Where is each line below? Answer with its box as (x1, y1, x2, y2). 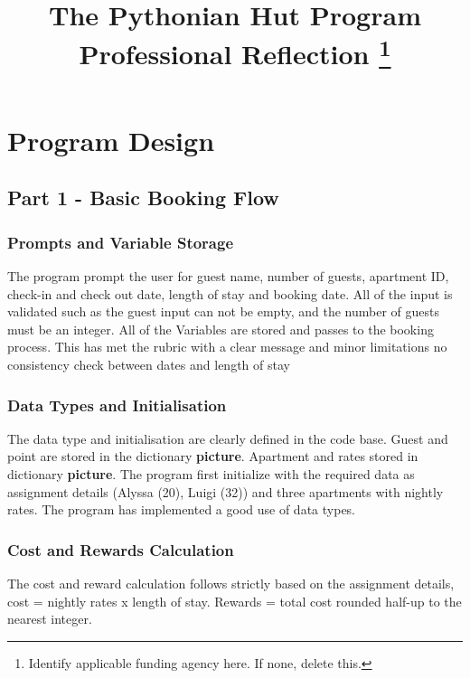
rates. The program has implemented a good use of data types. (7, 500, 356, 519)
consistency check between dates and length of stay (7, 355, 290, 374)
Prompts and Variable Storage (7, 231, 234, 253)
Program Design (7, 121, 215, 158)
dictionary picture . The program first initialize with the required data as (7, 465, 415, 484)
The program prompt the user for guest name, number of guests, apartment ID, (7, 267, 449, 286)
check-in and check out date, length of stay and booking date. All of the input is (7, 284, 453, 303)
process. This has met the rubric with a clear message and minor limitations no (7, 337, 447, 356)
